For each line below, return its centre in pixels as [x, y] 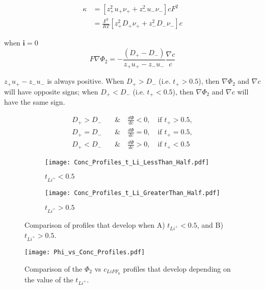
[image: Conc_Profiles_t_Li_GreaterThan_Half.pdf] [132, 193]
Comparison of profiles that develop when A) [95, 224]
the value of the [49, 279]
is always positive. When [86, 81]
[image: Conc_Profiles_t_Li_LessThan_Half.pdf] [127, 162]
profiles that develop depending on [177, 268]
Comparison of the [54, 268]
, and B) [210, 224]
